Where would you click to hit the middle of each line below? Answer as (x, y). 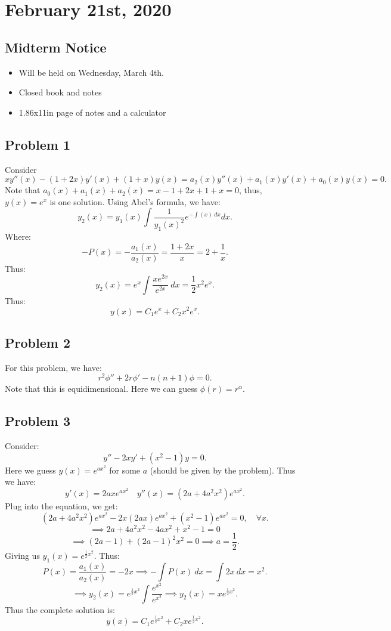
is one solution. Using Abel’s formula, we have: (135, 201)
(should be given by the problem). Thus (223, 470)
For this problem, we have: (53, 367)
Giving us (22, 555)
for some (125, 470)
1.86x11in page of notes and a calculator (92, 112)
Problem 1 (38, 144)
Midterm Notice (56, 47)
